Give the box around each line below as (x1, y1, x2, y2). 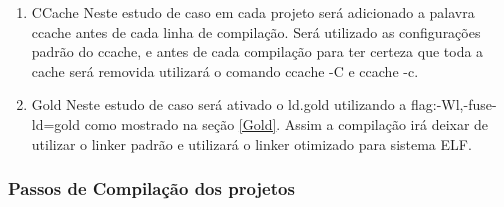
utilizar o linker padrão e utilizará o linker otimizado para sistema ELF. (31, 133, 472, 154)
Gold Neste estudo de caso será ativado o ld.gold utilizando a (31, 94, 407, 115)
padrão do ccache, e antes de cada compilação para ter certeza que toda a (31, 41, 484, 62)
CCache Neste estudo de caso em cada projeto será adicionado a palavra (31, 2, 475, 22)
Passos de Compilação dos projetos (8, 176, 295, 201)
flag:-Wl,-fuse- (410, 94, 497, 115)
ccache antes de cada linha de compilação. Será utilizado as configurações (31, 21, 481, 42)
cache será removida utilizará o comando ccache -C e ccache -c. (31, 60, 419, 81)
